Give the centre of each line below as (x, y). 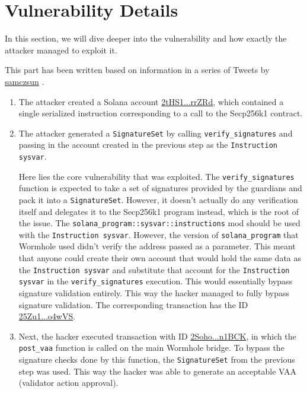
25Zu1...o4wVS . (47, 316)
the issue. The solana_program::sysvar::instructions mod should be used (159, 223)
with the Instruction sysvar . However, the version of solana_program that (159, 234)
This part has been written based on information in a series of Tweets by (137, 70)
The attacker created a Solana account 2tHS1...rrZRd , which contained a (151, 101)
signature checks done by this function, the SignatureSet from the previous (157, 359)
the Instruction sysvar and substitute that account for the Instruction (154, 269)
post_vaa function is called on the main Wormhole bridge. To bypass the (151, 348)
